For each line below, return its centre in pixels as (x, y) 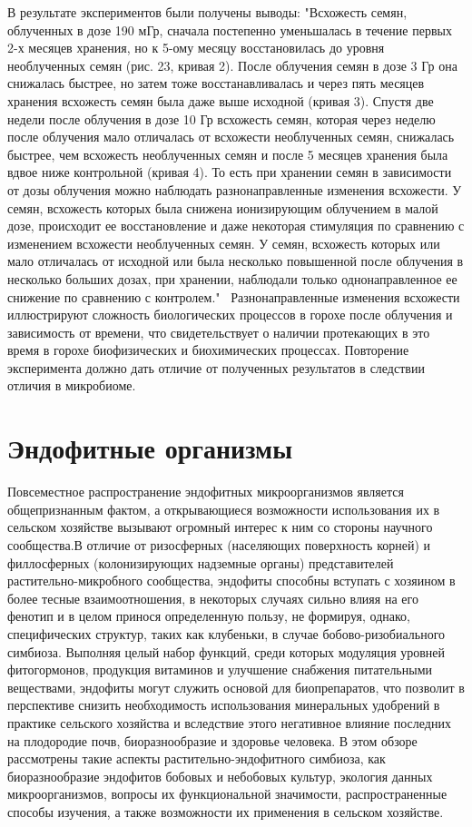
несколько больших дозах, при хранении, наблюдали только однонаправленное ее (232, 278)
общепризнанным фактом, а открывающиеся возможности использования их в (224, 509)
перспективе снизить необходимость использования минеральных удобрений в (224, 705)
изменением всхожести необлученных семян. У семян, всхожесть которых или (224, 243)
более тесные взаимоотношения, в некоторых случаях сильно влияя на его (213, 598)
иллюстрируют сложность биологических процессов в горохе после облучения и (230, 315)
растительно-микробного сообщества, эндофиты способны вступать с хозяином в (231, 581)
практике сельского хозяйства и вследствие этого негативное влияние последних (229, 722)
